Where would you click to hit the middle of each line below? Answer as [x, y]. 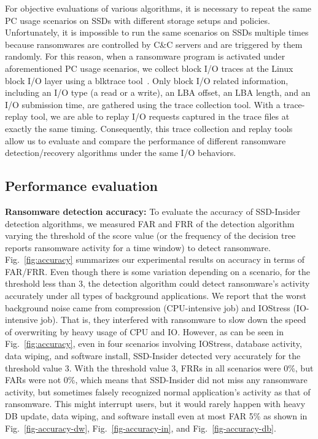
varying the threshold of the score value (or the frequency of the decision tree [150, 235]
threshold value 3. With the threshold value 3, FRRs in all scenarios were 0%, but [159, 367]
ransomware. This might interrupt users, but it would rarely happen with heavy [155, 404]
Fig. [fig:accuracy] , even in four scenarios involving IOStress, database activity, [153, 344]
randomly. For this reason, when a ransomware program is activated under [145, 56]
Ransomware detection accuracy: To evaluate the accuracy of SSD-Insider [153, 211]
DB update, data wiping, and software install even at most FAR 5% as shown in [156, 416]
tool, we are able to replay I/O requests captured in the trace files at [160, 116]
